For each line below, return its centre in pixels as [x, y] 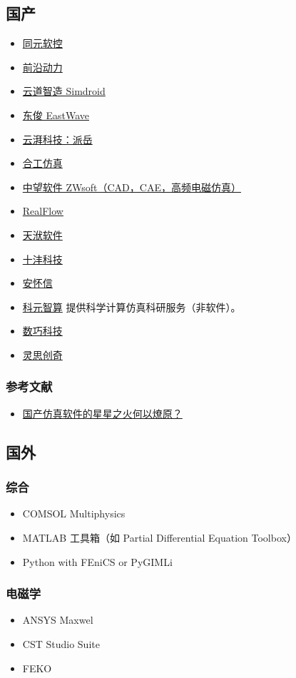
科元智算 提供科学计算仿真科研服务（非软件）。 [132, 307]
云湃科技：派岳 [57, 139]
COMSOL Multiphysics [74, 513]
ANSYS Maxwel [58, 620]
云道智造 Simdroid [64, 91]
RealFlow [43, 211]
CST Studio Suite [61, 643]
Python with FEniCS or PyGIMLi [97, 561]
